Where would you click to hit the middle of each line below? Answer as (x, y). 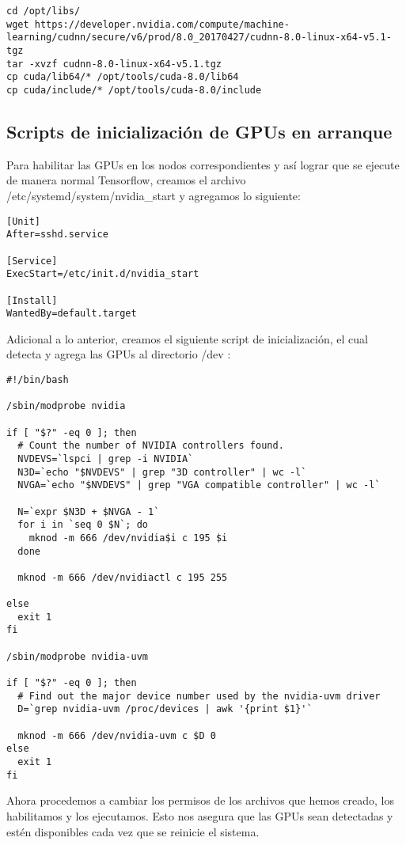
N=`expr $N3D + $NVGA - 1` (89, 512)
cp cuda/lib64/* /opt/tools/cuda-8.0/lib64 (123, 77)
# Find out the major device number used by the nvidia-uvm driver (199, 696)
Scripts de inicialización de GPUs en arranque (199, 131)
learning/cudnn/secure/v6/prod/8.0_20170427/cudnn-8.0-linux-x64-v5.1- (199, 38)
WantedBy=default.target (72, 314)
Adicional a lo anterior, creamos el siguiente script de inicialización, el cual (187, 338)
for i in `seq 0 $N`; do (83, 525)
